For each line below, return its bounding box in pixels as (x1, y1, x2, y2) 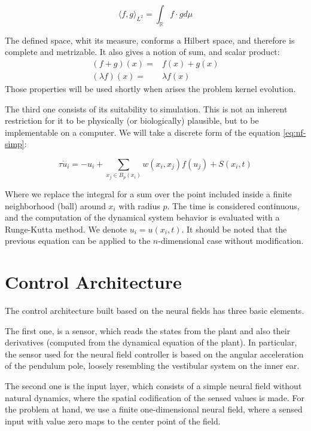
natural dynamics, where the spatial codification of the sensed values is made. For (5, 391, 304, 404)
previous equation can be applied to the (5, 234, 151, 247)
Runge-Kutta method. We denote (5, 222, 127, 235)
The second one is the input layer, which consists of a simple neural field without (5, 379, 302, 392)
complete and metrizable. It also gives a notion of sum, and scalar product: (5, 45, 280, 58)
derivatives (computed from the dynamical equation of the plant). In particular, (5, 336, 297, 349)
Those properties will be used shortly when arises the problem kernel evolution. (5, 82, 296, 95)
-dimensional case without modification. (158, 234, 304, 247)
